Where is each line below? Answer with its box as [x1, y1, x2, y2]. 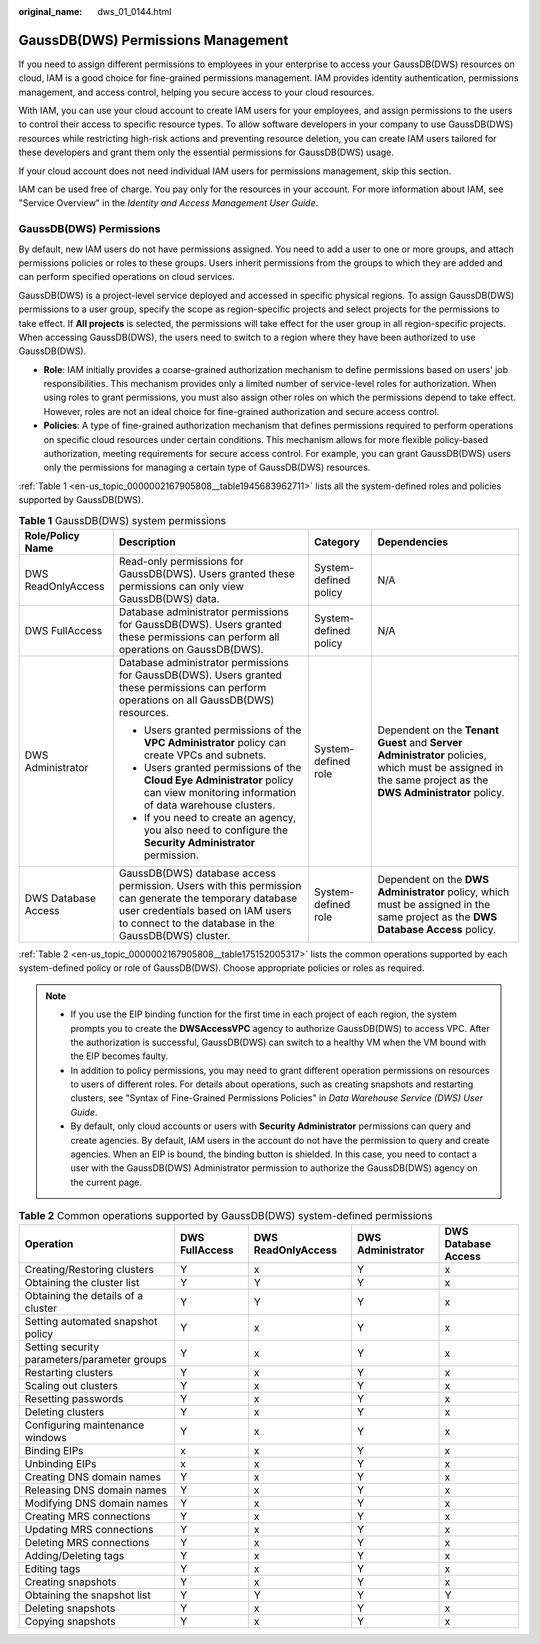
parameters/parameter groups [24, 1352, 167, 1366]
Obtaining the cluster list [24, 1275, 140, 1289]
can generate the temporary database [118, 891, 298, 905]
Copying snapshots [24, 1614, 116, 1628]
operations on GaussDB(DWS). [118, 642, 264, 656]
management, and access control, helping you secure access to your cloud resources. [18, 86, 375, 98]
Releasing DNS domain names [24, 1483, 167, 1497]
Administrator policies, [377, 748, 487, 762]
